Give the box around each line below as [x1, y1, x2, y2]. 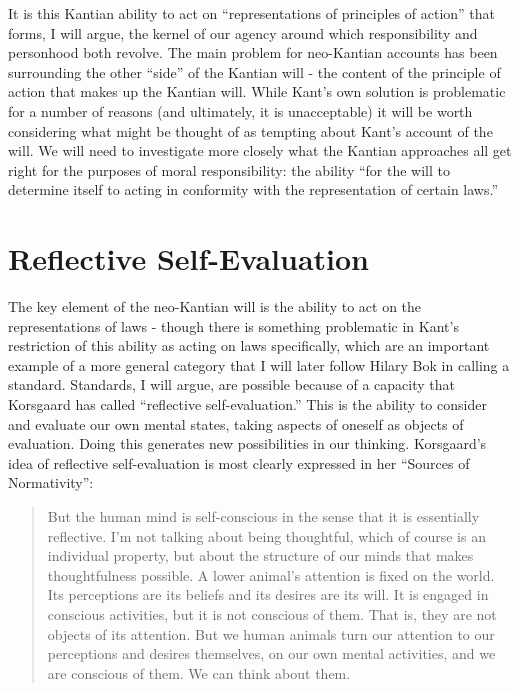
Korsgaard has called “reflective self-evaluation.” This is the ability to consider [8, 394, 487, 415]
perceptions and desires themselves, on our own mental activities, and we [47, 643, 496, 664]
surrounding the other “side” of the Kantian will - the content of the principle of [8, 61, 501, 82]
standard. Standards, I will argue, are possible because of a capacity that [8, 374, 456, 395]
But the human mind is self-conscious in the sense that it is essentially [47, 506, 480, 526]
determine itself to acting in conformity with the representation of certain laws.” [8, 179, 499, 200]
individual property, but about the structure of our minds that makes [47, 545, 474, 566]
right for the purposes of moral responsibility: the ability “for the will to [8, 159, 450, 180]
